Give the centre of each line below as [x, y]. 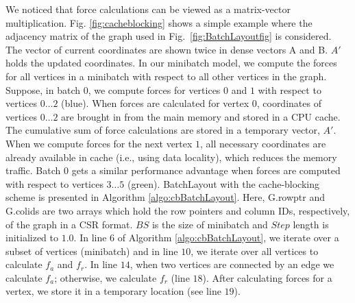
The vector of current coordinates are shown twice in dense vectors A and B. [167, 49]
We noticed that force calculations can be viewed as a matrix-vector [148, 9]
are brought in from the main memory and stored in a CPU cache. [201, 116]
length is [311, 224]
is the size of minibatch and [210, 224]
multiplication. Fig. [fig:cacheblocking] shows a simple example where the [159, 22]
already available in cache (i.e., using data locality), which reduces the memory [171, 157]
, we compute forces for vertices [154, 89]
